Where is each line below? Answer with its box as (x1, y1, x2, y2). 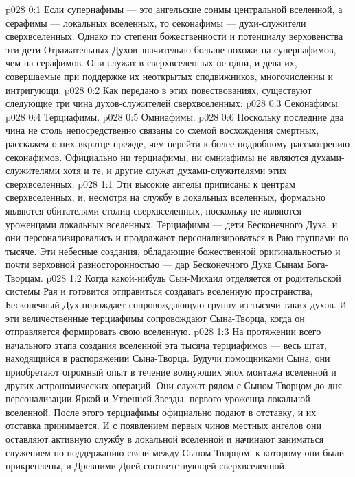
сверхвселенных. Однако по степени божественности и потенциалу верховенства (5, 29, 343, 43)
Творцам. (5, 270, 43, 284)
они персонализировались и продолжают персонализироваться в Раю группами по (5, 230, 349, 245)
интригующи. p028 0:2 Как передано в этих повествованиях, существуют (5, 82, 312, 97)
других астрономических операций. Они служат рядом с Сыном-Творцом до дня (5, 378, 343, 392)
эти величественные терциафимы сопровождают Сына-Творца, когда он (5, 310, 305, 325)
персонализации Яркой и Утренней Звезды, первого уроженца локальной (5, 391, 310, 406)
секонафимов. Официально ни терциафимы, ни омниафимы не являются (5, 149, 308, 164)
